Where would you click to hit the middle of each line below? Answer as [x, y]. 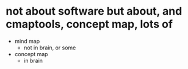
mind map [27, 41]
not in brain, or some [50, 48]
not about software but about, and [94, 11]
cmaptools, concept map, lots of [89, 24]
